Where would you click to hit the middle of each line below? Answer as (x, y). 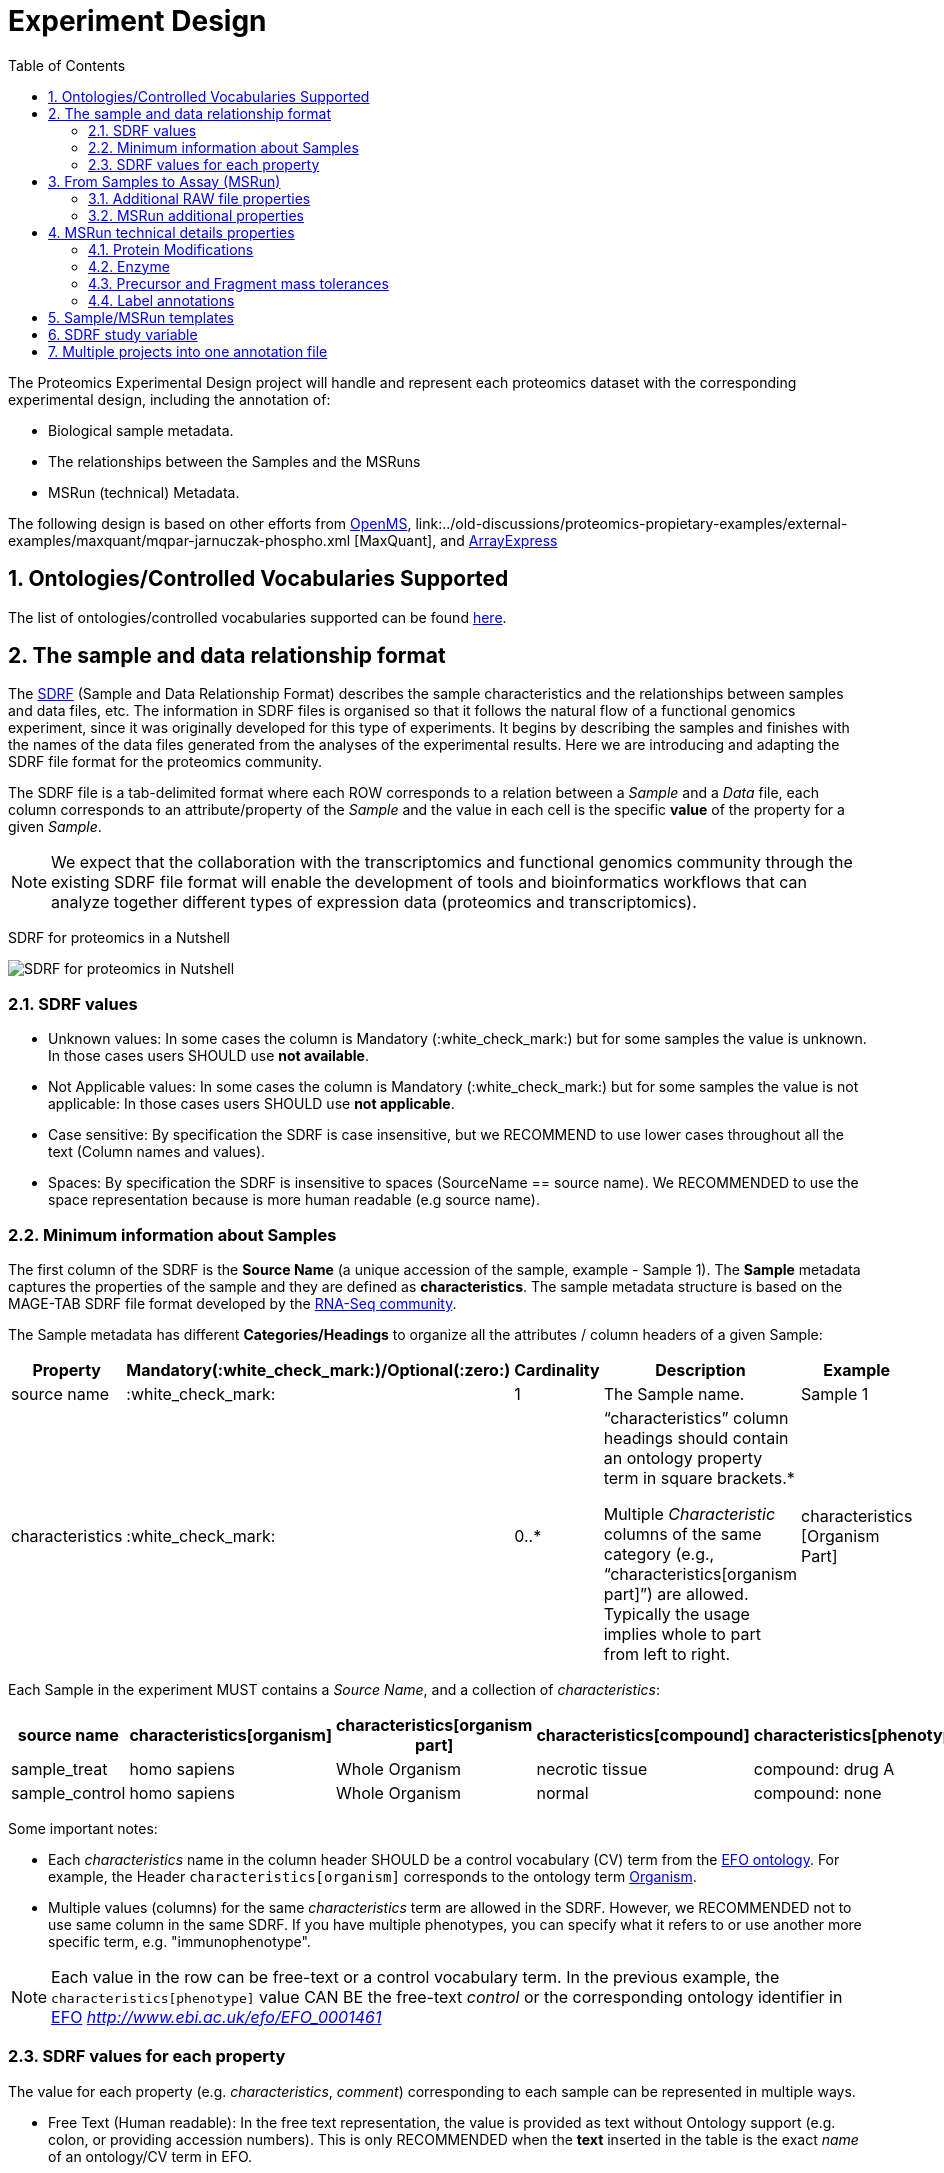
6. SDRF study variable (123, 334)
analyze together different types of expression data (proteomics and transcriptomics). (374, 902)
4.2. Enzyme (129, 266)
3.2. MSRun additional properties (196, 215)
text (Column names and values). (157, 1152)
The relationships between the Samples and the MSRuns (234, 461)
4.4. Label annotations (161, 300)
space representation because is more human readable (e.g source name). (294, 1200)
